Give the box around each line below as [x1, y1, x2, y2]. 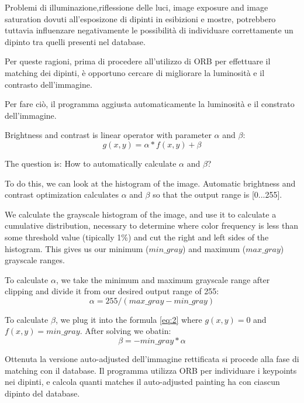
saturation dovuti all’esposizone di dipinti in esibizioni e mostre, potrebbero [5, 12, 276, 25]
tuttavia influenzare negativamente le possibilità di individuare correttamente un [5, 24, 293, 36]
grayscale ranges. [5, 254, 65, 266]
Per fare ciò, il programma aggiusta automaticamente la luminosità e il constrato [5, 98, 295, 110]
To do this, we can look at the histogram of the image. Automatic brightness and [5, 177, 296, 189]
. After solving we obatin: [80, 325, 171, 337]
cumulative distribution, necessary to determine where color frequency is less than [5, 219, 298, 232]
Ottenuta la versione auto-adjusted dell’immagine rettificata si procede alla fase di [5, 353, 299, 365]
